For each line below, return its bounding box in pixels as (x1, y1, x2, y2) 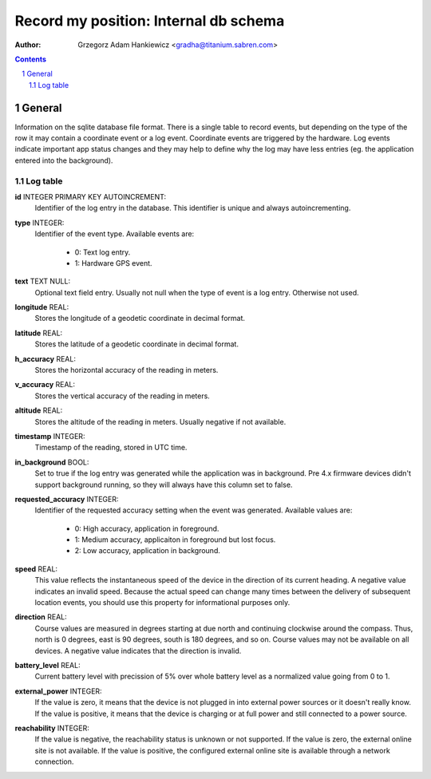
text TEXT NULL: (14, 276, 71, 287)
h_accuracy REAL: (14, 354, 76, 363)
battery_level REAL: (14, 661, 81, 670)
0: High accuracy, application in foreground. (74, 524, 219, 533)
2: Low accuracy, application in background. (74, 546, 221, 556)
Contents (14, 54, 47, 64)
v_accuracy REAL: (14, 380, 76, 389)
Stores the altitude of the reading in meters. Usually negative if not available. (34, 417, 287, 426)
